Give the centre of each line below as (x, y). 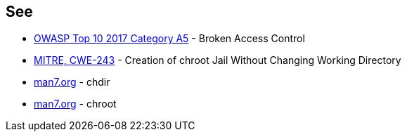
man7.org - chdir (72, 82)
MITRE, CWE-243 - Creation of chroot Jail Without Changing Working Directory (218, 60)
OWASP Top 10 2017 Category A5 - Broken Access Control (169, 39)
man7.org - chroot (75, 104)
